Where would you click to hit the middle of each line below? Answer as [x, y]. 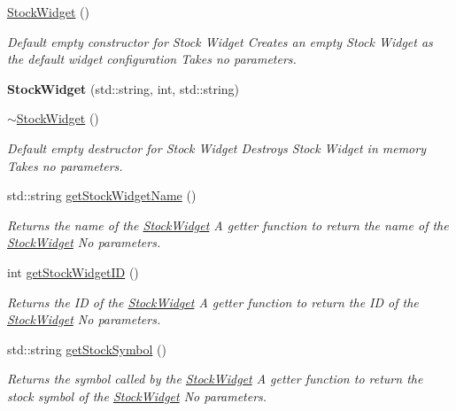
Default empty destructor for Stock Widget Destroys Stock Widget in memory [216, 147]
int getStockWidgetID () [73, 271]
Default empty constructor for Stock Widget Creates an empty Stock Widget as [220, 41]
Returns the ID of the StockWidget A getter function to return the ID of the [213, 302]
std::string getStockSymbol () [87, 349]
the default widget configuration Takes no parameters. [152, 59]
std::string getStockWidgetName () [102, 195]
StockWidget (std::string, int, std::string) [124, 88]
